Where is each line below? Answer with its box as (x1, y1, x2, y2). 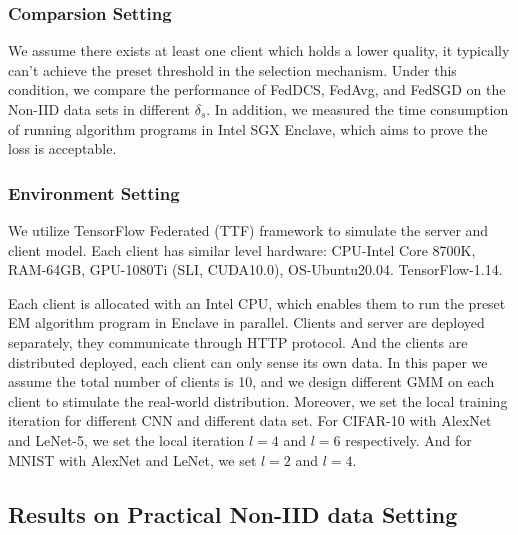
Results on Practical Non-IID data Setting (8, 498, 458, 529)
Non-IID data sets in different (8, 99, 190, 119)
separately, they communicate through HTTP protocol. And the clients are (8, 331, 468, 352)
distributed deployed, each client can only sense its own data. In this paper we (8, 351, 488, 372)
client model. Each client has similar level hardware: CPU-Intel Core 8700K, (8, 239, 476, 260)
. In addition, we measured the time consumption (206, 99, 509, 119)
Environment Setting (8, 180, 180, 205)
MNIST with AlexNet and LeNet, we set (8, 449, 257, 470)
